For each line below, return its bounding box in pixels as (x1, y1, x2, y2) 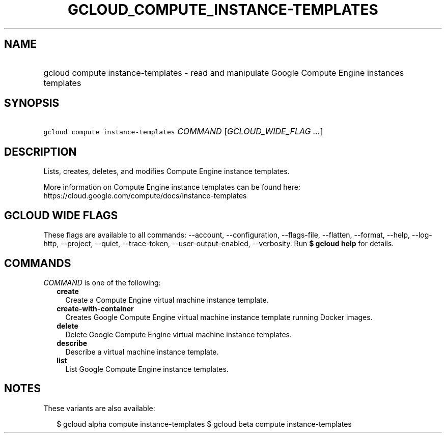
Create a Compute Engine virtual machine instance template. (65, 295, 269, 304)
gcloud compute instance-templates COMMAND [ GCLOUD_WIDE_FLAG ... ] (43, 126, 323, 137)
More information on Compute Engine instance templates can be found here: (43, 183, 300, 192)
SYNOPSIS (4, 97, 60, 110)
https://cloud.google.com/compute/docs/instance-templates (43, 191, 247, 200)
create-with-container (57, 304, 134, 313)
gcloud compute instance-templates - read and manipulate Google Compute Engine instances (43, 67, 404, 78)
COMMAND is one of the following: (43, 278, 161, 287)
